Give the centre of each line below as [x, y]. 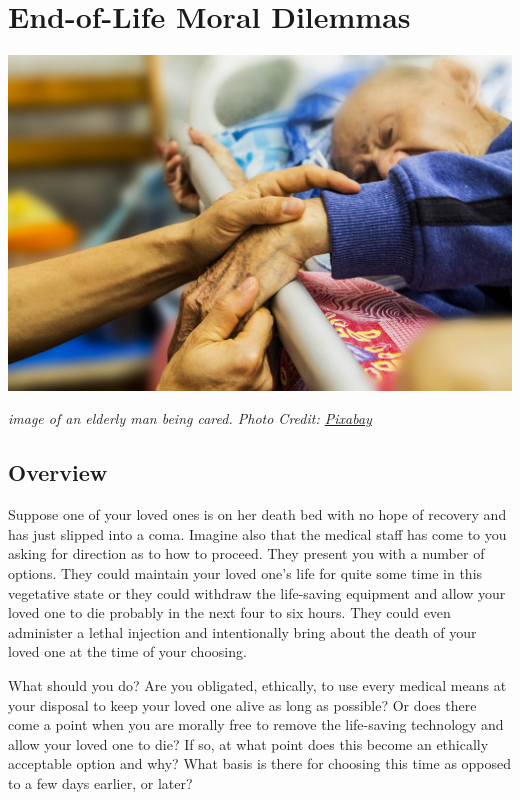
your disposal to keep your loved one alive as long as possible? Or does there [242, 704]
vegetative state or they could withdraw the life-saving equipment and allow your [257, 592]
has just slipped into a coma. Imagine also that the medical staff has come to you [257, 533]
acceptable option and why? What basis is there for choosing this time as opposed [260, 763]
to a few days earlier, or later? [100, 782]
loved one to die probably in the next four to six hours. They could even [229, 612]
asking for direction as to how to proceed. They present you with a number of [246, 553]
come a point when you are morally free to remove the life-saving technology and [256, 724]
